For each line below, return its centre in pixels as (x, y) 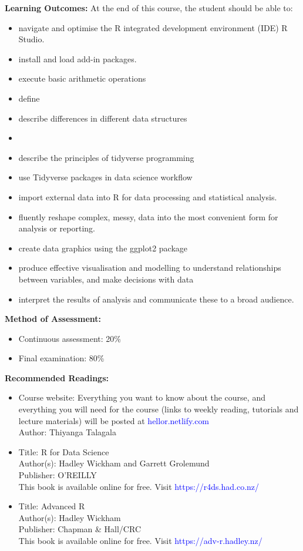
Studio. (31, 39)
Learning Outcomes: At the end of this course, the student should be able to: (149, 8)
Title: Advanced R (52, 506)
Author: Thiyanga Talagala (67, 432)
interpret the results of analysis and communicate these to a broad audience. (156, 299)
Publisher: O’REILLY (58, 475)
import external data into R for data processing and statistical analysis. (148, 196)
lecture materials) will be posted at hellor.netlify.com (114, 420)
